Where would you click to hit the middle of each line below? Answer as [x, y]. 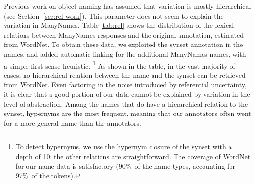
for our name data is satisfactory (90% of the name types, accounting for [125, 166]
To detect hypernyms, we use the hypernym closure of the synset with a [124, 147]
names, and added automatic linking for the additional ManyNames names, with [125, 54]
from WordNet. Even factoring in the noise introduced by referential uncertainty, [125, 84]
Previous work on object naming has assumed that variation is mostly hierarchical [127, 6]
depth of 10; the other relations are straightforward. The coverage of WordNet [133, 156]
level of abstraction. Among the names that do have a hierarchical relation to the [126, 103]
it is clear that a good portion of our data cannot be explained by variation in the [127, 94]
